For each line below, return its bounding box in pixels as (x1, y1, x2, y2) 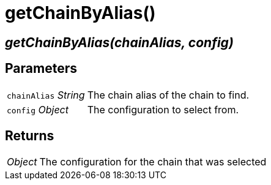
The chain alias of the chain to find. (87, 88, 250, 101)
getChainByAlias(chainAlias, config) (5, 34, 234, 50)
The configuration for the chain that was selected (39, 156, 267, 168)
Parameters (5, 61, 77, 77)
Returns (5, 128, 54, 144)
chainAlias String (7, 88, 85, 101)
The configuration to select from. (87, 103, 239, 116)
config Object (7, 103, 69, 116)
